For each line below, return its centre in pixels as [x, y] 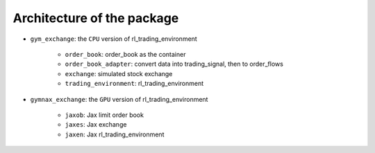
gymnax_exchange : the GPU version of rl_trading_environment [119, 99]
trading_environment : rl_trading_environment [134, 84]
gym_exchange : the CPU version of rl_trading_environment [114, 39]
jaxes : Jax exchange [96, 125]
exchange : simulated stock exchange [119, 73]
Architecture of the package [96, 18]
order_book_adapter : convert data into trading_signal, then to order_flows [174, 64]
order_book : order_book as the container [125, 54]
